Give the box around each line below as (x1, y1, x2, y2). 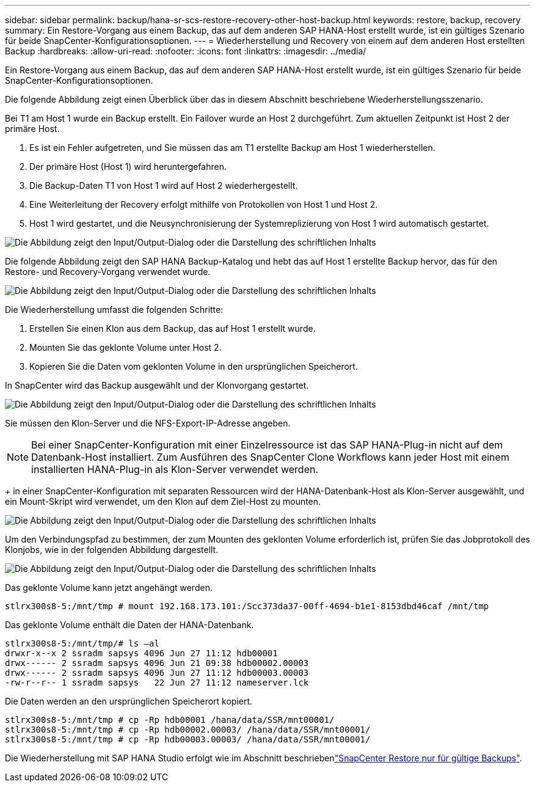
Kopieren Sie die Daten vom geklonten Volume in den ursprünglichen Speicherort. (29, 361, 358, 372)
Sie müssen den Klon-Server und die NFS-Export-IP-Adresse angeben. (5, 418, 291, 428)
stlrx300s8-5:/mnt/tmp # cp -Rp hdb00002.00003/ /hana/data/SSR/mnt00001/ (5, 725, 371, 734)
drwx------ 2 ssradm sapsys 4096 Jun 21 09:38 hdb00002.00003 (5, 658, 309, 668)
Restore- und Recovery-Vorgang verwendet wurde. (5, 266, 211, 277)
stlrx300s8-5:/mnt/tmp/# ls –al (5, 639, 159, 648)
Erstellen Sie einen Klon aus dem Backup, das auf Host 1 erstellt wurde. (29, 323, 316, 334)
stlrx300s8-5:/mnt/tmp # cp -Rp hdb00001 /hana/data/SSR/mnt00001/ (5, 715, 335, 725)
